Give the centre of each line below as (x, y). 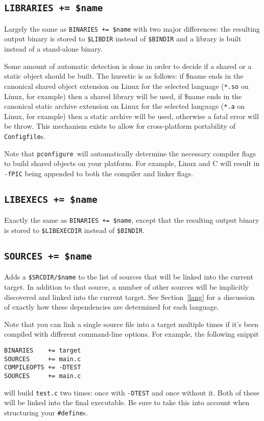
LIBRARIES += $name (54, 8)
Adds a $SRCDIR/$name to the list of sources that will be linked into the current (129, 277)
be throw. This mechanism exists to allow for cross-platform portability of (120, 126)
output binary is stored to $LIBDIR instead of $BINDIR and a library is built (123, 39)
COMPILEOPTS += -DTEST (43, 368)
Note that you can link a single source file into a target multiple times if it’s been (131, 324)
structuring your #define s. (46, 412)
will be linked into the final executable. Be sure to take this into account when (127, 402)
